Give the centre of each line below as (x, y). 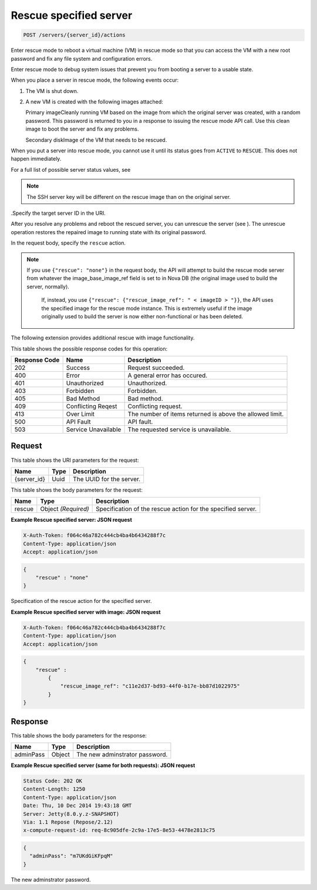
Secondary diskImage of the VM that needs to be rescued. (96, 140)
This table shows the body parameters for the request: (77, 490)
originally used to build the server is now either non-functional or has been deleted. (142, 316)
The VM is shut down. (52, 91)
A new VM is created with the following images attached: (95, 102)
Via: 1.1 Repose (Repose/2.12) (68, 822)
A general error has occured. (168, 375)
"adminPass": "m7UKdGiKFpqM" (72, 856)
